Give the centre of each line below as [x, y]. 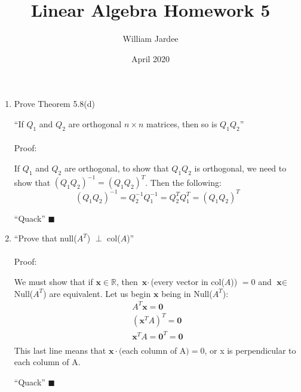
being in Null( [187, 293]
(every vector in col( [188, 282]
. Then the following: [183, 182]
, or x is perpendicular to [250, 350]
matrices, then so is [182, 123]
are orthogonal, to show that [116, 168]
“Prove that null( [45, 238]
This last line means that [60, 350]
